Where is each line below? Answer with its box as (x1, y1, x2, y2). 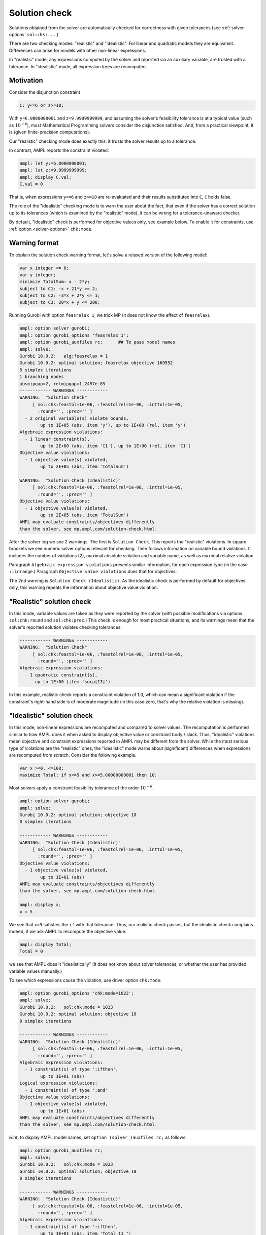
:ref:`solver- (222, 25, 246, 31)
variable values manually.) (9, 968, 62, 974)
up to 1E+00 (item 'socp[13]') (35, 679, 111, 685)
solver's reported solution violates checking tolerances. (9, 624, 122, 630)
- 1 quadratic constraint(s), (25, 672, 98, 678)
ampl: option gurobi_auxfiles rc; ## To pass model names (19, 339, 176, 345)
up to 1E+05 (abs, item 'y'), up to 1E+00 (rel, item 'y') (40, 422, 186, 428)
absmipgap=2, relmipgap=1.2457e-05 (19, 381, 105, 386)
